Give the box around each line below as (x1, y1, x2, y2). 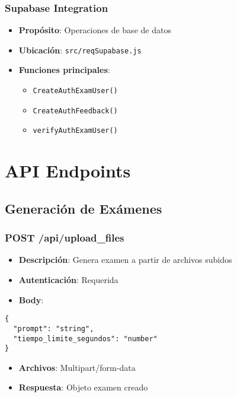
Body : (18, 293, 44, 306)
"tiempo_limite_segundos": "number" (13, 334, 158, 343)
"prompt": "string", (13, 324, 94, 333)
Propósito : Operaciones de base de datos (18, 24, 171, 36)
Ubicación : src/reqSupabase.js (18, 43, 142, 56)
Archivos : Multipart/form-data (18, 361, 136, 373)
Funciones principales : (18, 63, 110, 76)
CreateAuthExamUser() (33, 87, 118, 96)
